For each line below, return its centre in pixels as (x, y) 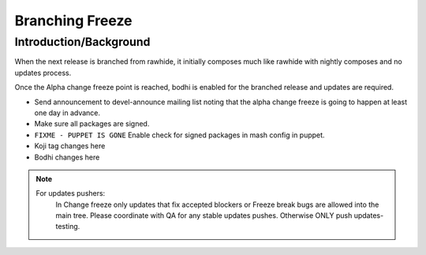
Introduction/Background (82, 42)
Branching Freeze (74, 21)
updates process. (43, 73)
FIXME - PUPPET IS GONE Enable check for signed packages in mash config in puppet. (179, 135)
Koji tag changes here (70, 146)
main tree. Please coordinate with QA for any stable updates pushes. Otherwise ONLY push (204, 216)
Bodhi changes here (67, 157)
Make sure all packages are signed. (92, 124)
